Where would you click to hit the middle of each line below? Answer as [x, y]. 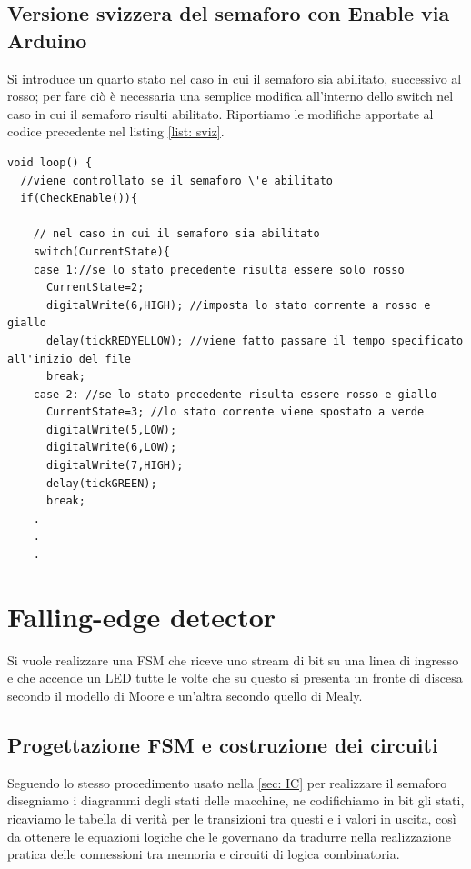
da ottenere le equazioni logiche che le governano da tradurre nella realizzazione [229, 836]
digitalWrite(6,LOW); [111, 448]
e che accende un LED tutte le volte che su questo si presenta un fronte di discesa [235, 678]
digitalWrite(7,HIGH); [115, 466]
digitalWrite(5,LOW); [111, 430]
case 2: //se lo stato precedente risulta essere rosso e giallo [235, 394]
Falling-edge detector [142, 616]
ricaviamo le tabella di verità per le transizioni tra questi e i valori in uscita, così [232, 818]
